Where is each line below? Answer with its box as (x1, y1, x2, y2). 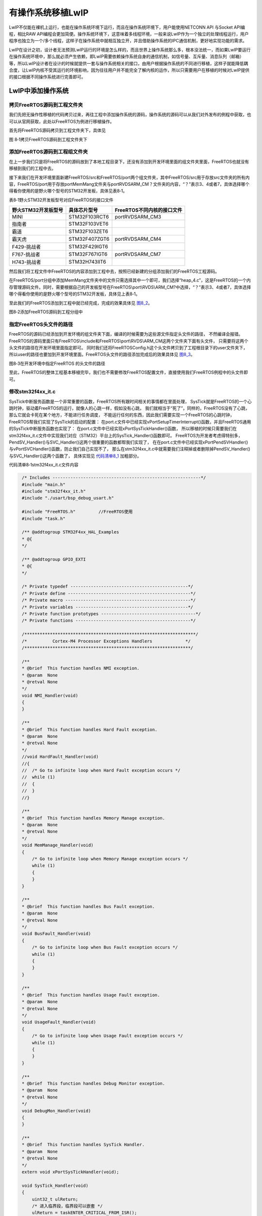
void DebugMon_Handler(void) (22, 1108, 91, 1113)
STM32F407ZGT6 (68, 236, 110, 243)
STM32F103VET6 (68, 220, 109, 227)
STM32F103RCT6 (68, 214, 109, 220)
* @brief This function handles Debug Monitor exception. (22, 1080, 165, 1086)
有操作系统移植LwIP (9, 7, 89, 18)
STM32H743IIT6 (68, 258, 106, 265)
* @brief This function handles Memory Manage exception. (22, 815, 165, 821)
